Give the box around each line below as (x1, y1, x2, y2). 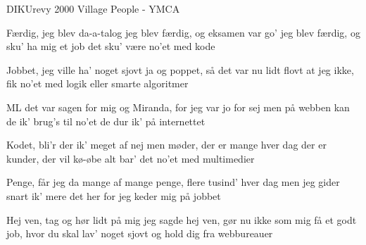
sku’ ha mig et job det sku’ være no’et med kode (6, 39, 215, 54)
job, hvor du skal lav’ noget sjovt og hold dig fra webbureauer (6, 226, 273, 241)
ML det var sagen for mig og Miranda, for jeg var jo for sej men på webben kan (6, 99, 350, 114)
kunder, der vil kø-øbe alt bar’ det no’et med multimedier (6, 151, 255, 165)
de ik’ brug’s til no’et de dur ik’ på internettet (6, 113, 206, 128)
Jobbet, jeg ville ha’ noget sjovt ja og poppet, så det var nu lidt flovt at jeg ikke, (6, 62, 354, 77)
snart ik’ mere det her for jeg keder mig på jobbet (6, 188, 221, 203)
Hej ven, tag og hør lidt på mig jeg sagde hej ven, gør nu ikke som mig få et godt (6, 212, 357, 227)
